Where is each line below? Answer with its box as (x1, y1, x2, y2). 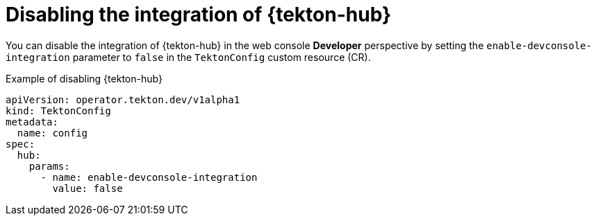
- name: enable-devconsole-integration (40, 171, 258, 183)
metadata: (6, 116, 58, 127)
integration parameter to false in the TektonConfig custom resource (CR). (6, 51, 371, 63)
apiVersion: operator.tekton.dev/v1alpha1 (6, 94, 240, 105)
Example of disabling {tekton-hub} (6, 72, 163, 85)
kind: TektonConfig (6, 105, 111, 116)
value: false (52, 182, 123, 194)
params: (28, 160, 70, 172)
